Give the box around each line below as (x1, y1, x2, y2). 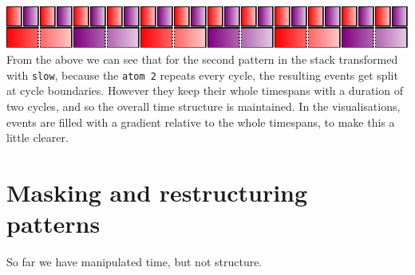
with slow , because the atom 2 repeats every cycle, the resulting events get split (6, 66, 398, 83)
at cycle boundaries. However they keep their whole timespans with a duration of (6, 82, 403, 99)
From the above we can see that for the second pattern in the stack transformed (6, 51, 398, 68)
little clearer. (6, 129, 69, 146)
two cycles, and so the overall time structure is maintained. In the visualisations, (6, 97, 401, 114)
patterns (6, 207, 101, 240)
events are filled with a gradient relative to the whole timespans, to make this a (6, 113, 395, 130)
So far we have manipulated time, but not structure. (6, 253, 263, 270)
